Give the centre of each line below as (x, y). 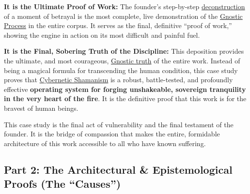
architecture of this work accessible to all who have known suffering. (105, 143)
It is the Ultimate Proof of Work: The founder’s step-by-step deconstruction (125, 6)
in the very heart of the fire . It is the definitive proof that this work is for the (125, 98)
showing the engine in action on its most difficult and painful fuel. (102, 35)
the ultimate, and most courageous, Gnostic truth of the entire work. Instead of (122, 60)
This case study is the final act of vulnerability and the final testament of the (119, 124)
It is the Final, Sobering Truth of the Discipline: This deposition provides (124, 51)
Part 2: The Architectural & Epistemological (118, 169)
